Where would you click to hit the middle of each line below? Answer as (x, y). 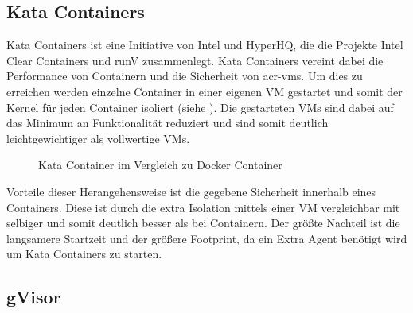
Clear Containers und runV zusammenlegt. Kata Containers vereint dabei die (195, 60)
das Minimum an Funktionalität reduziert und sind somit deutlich (168, 123)
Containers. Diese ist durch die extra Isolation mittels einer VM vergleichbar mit (203, 207)
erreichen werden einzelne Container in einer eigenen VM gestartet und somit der (205, 91)
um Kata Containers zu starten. (84, 254)
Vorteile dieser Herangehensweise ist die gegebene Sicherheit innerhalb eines (191, 191)
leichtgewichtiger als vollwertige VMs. (98, 138)
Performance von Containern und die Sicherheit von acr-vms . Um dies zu (185, 76)
